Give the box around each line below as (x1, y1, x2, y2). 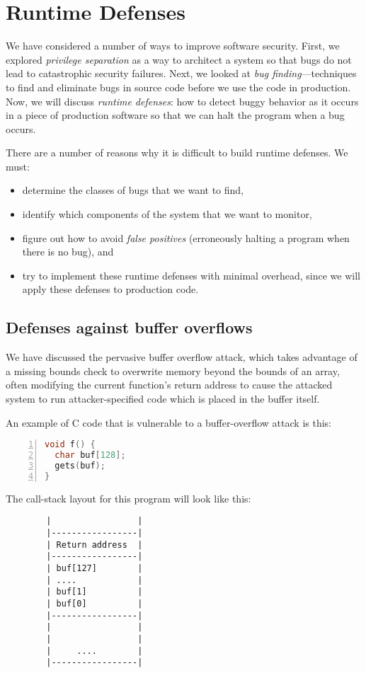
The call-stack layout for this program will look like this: (6, 490, 251, 505)
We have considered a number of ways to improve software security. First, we (6, 38, 340, 53)
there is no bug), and (22, 244, 114, 259)
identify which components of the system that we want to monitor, (22, 207, 312, 222)
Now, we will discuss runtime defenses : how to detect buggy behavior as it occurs (6, 93, 359, 108)
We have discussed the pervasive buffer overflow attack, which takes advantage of (6, 350, 358, 364)
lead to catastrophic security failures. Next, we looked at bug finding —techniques (6, 66, 357, 81)
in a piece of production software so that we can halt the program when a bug (6, 108, 345, 122)
